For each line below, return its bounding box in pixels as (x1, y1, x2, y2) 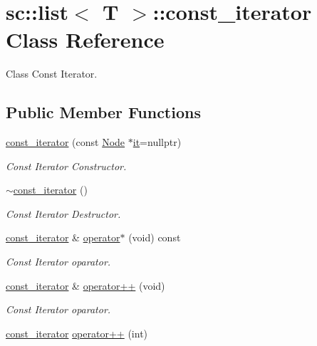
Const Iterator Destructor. (6, 206, 121, 221)
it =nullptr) (132, 135, 182, 150)
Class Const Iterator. (6, 66, 98, 81)
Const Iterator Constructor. (6, 158, 127, 173)
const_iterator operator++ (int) (6, 325, 148, 340)
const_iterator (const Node (6, 135, 125, 150)
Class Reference (6, 25, 165, 54)
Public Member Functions (6, 101, 201, 123)
